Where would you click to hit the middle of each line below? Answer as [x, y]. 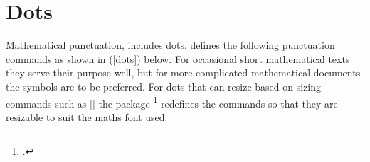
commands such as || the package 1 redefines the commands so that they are [172, 102]
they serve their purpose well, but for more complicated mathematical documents [183, 73]
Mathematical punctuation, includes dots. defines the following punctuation [170, 45]
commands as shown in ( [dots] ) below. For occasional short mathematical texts [178, 58]
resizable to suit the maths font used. [87, 116]
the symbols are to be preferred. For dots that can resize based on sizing [164, 86]
